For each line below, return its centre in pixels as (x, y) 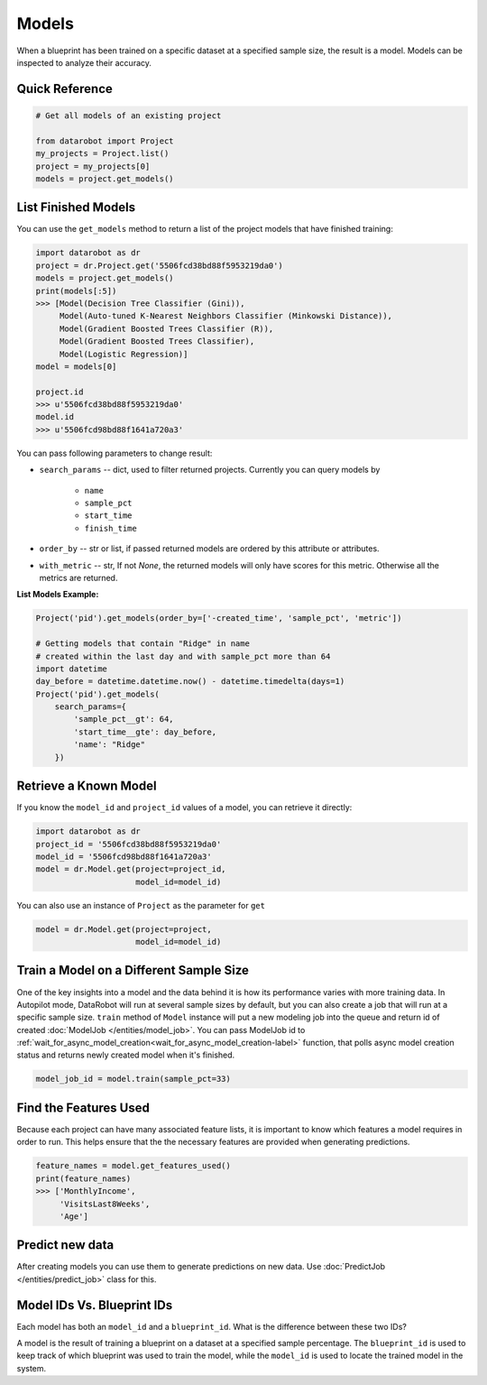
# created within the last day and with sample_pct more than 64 (183, 656)
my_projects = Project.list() (102, 154)
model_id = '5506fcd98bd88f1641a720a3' (124, 856)
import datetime (72, 669)
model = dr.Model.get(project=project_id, (131, 869)
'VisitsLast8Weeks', (105, 1204)
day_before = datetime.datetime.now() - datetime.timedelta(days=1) (190, 682)
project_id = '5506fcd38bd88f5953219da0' (129, 844)
